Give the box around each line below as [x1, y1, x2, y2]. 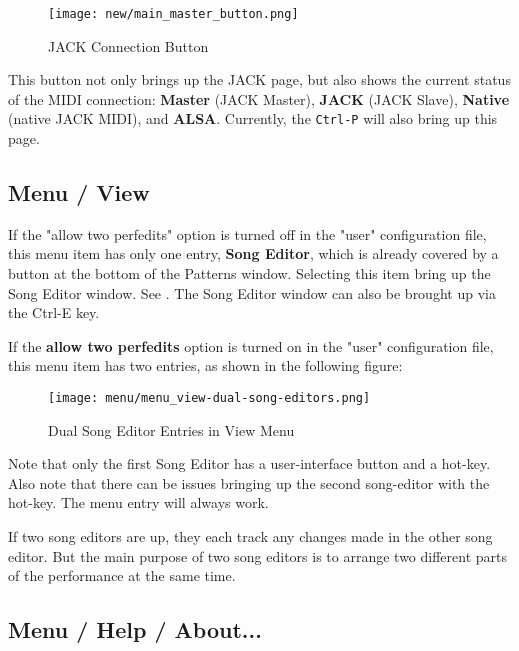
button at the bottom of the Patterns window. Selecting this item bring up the [8, 263, 491, 284]
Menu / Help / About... [8, 614, 262, 645]
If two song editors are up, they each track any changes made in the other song [8, 526, 493, 547]
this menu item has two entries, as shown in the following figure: [8, 355, 403, 376]
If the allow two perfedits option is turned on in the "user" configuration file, [8, 335, 494, 356]
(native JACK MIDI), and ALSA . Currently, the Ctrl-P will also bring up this [8, 108, 498, 129]
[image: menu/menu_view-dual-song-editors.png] [48, 391, 371, 406]
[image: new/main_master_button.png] [48, 7, 299, 21]
